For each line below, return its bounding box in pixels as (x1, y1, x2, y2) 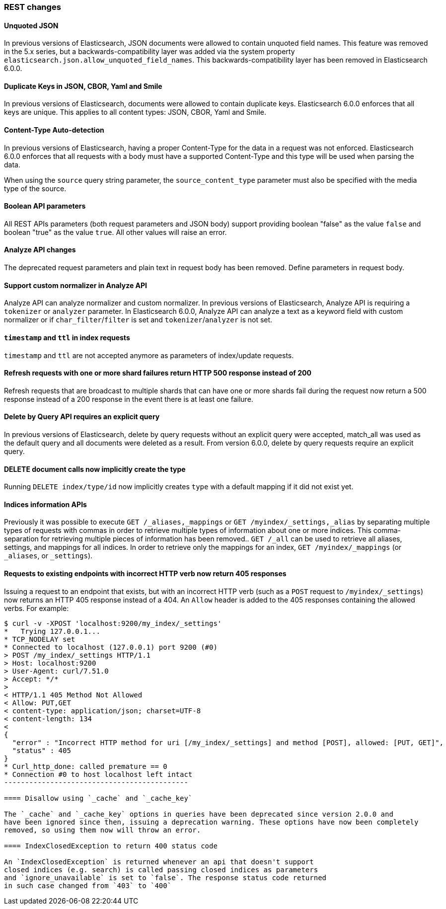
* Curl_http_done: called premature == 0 (4, 762, 167, 770)
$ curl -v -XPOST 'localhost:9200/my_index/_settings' (4, 619, 222, 627)
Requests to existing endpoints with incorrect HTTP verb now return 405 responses (4, 569, 287, 578)
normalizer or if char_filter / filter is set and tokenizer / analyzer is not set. (4, 315, 273, 324)
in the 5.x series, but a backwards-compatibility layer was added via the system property (4, 47, 295, 56)
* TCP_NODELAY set (4, 635, 75, 643)
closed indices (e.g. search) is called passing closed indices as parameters (4, 865, 318, 874)
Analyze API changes (4, 245, 76, 254)
